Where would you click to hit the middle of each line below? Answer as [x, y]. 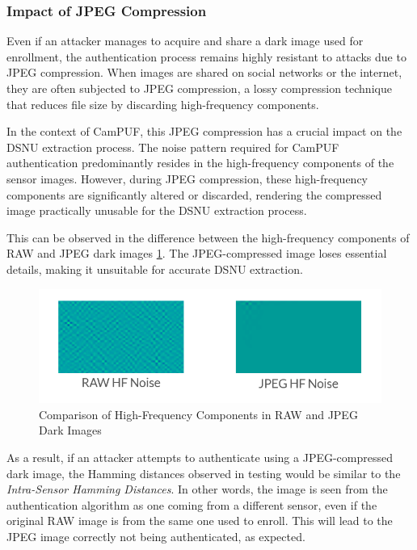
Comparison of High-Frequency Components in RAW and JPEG [198, 414]
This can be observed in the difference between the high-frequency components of [208, 237]
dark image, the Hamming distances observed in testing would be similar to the [204, 473]
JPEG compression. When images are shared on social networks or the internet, [204, 72]
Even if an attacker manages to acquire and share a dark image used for [185, 41]
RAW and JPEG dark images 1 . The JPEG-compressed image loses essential [197, 253]
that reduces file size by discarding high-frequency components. [163, 104]
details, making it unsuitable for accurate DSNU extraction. [155, 269]
